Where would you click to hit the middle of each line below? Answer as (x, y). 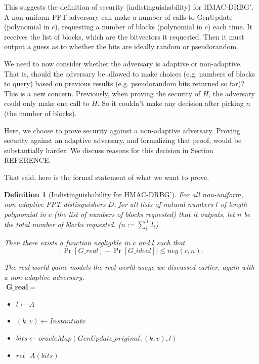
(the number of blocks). (40, 113)
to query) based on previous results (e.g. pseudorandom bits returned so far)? (124, 83)
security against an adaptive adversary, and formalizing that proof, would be (123, 140)
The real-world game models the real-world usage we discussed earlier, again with (129, 267)
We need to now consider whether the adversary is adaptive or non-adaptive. (123, 63)
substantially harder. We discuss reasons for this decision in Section (109, 150)
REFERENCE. (28, 160)
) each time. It (230, 27)
